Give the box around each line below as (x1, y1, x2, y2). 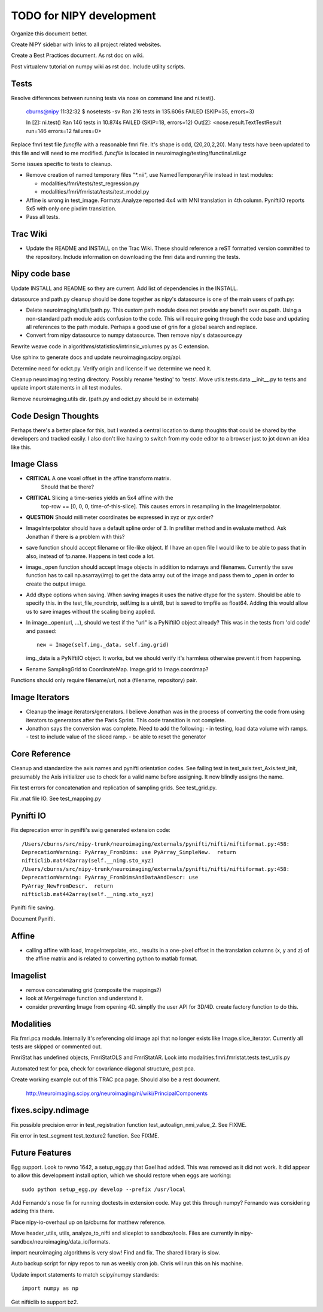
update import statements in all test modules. (11, 384, 123, 391)
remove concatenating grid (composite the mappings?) (26, 987, 161, 993)
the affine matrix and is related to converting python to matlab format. (26, 955, 198, 962)
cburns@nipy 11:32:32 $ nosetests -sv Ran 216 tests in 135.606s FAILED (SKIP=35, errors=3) (26, 108, 254, 115)
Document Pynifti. (11, 915, 56, 922)
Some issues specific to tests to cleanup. (11, 160, 112, 167)
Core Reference (11, 749, 71, 759)
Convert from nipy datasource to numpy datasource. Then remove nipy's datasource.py (26, 331, 242, 339)
